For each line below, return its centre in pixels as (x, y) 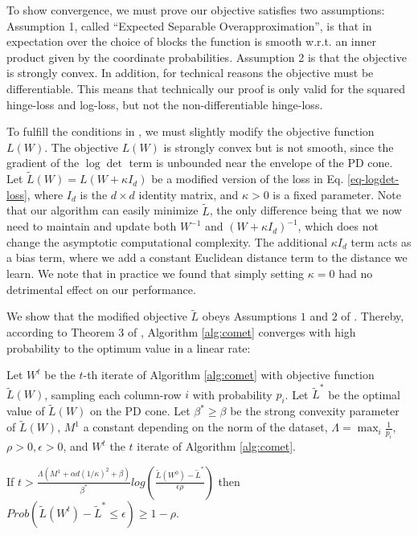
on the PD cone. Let (140, 411)
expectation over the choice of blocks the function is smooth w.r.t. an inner (192, 41)
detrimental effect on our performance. (101, 289)
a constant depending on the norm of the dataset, (205, 427)
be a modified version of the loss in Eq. (248, 179)
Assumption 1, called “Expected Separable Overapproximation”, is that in (189, 25)
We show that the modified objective (97, 316)
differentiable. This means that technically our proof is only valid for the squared (206, 88)
